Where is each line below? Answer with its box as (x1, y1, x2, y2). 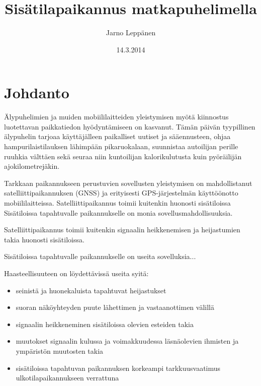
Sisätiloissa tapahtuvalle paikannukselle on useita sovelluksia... (4, 251, 196, 262)
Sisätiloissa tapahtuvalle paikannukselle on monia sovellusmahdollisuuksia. (4, 207, 233, 218)
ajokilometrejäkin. (4, 161, 60, 171)
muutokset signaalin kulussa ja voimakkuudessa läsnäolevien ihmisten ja (16, 336, 239, 346)
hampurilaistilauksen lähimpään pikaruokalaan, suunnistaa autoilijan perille (4, 141, 238, 152)
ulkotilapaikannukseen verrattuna (16, 372, 119, 383)
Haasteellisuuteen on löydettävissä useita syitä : (4, 268, 149, 278)
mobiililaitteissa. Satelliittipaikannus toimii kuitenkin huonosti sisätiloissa (4, 198, 231, 208)
